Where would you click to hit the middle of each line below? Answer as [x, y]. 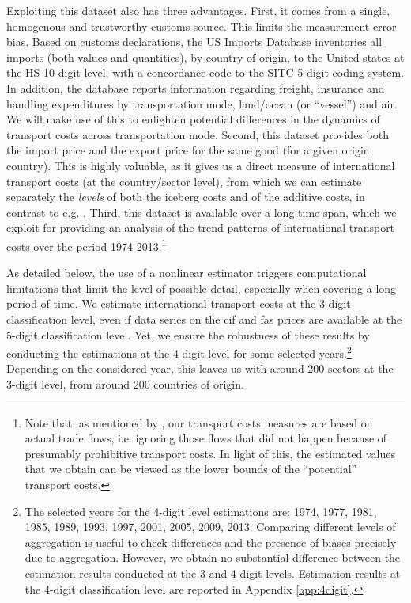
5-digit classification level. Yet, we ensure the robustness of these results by [188, 334]
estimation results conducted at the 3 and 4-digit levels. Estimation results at [213, 573]
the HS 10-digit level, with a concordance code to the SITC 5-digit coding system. [205, 72]
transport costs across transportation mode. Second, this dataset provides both [198, 134]
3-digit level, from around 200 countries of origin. [125, 383]
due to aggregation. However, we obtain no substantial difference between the [213, 557]
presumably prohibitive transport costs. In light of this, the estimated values [210, 453]
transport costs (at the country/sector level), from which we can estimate [184, 181]
